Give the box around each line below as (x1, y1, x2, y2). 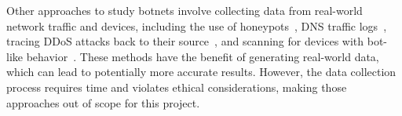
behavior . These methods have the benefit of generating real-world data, (26, 48, 379, 64)
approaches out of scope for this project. (6, 94, 200, 111)
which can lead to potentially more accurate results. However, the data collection (6, 63, 397, 80)
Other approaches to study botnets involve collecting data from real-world (6, 2, 363, 18)
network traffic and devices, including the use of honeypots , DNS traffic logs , (6, 17, 387, 34)
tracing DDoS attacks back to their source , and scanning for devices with (6, 33, 364, 49)
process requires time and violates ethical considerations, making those (6, 78, 347, 95)
